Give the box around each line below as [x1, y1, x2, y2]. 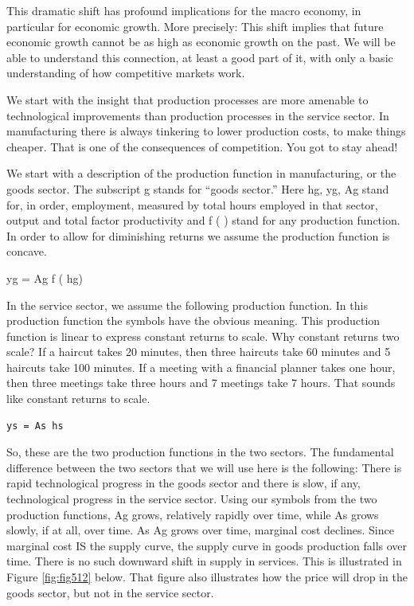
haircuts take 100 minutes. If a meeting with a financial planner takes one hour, [6, 358, 396, 375]
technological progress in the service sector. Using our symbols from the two [6, 491, 377, 507]
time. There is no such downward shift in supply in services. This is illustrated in [6, 553, 402, 569]
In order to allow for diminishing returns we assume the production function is [6, 227, 390, 244]
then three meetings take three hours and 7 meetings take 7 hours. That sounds [6, 374, 396, 391]
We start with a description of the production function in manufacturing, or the [6, 165, 396, 182]
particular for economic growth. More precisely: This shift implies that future [6, 18, 384, 34]
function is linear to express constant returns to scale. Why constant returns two [6, 327, 400, 344]
